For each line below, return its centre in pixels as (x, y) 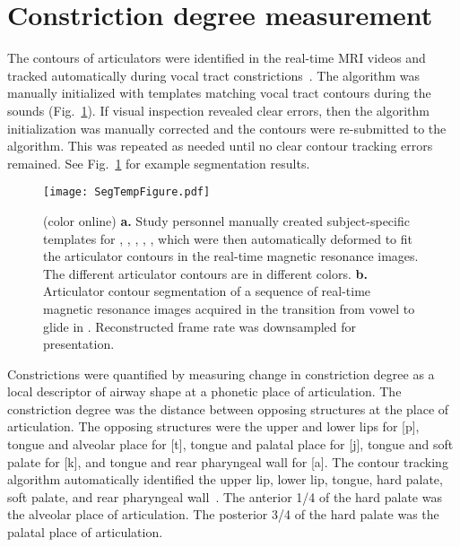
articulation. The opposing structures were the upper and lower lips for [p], (213, 426)
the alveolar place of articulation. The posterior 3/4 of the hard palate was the (223, 514)
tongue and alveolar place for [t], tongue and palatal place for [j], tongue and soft (230, 444)
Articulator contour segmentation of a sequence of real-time (207, 291)
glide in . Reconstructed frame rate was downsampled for (200, 326)
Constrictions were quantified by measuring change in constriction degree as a (221, 373)
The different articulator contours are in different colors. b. (205, 273)
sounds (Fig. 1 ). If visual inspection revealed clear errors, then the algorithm (219, 110)
